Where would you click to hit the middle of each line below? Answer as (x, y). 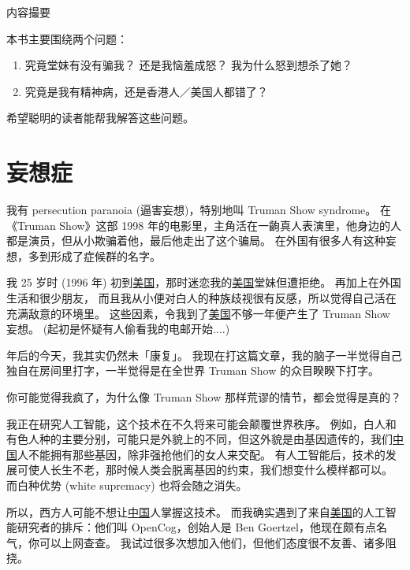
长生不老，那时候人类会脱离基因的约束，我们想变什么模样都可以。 (221, 470)
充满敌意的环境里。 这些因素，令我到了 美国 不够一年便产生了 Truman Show (198, 313)
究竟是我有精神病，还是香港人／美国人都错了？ (146, 91)
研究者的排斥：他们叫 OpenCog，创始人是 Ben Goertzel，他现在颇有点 (196, 527)
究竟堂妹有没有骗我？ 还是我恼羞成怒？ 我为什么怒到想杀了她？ (189, 65)
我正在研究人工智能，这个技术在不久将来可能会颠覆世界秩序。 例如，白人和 (201, 423)
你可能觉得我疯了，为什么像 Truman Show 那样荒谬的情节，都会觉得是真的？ (204, 397)
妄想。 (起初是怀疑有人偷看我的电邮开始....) (118, 329)
